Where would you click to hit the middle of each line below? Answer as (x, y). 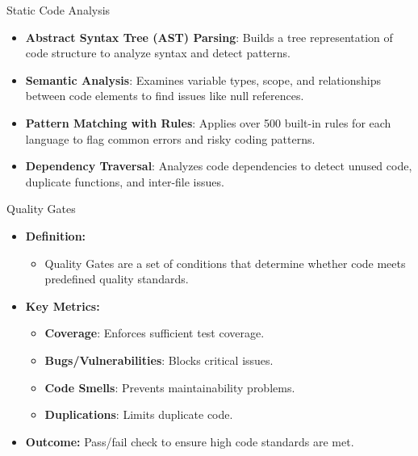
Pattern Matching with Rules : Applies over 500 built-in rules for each (208, 122)
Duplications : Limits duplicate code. (139, 414)
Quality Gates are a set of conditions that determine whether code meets (225, 263)
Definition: (56, 235)
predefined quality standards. (117, 279)
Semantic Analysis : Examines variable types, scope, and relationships (203, 79)
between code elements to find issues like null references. (165, 96)
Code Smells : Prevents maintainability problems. (170, 387)
